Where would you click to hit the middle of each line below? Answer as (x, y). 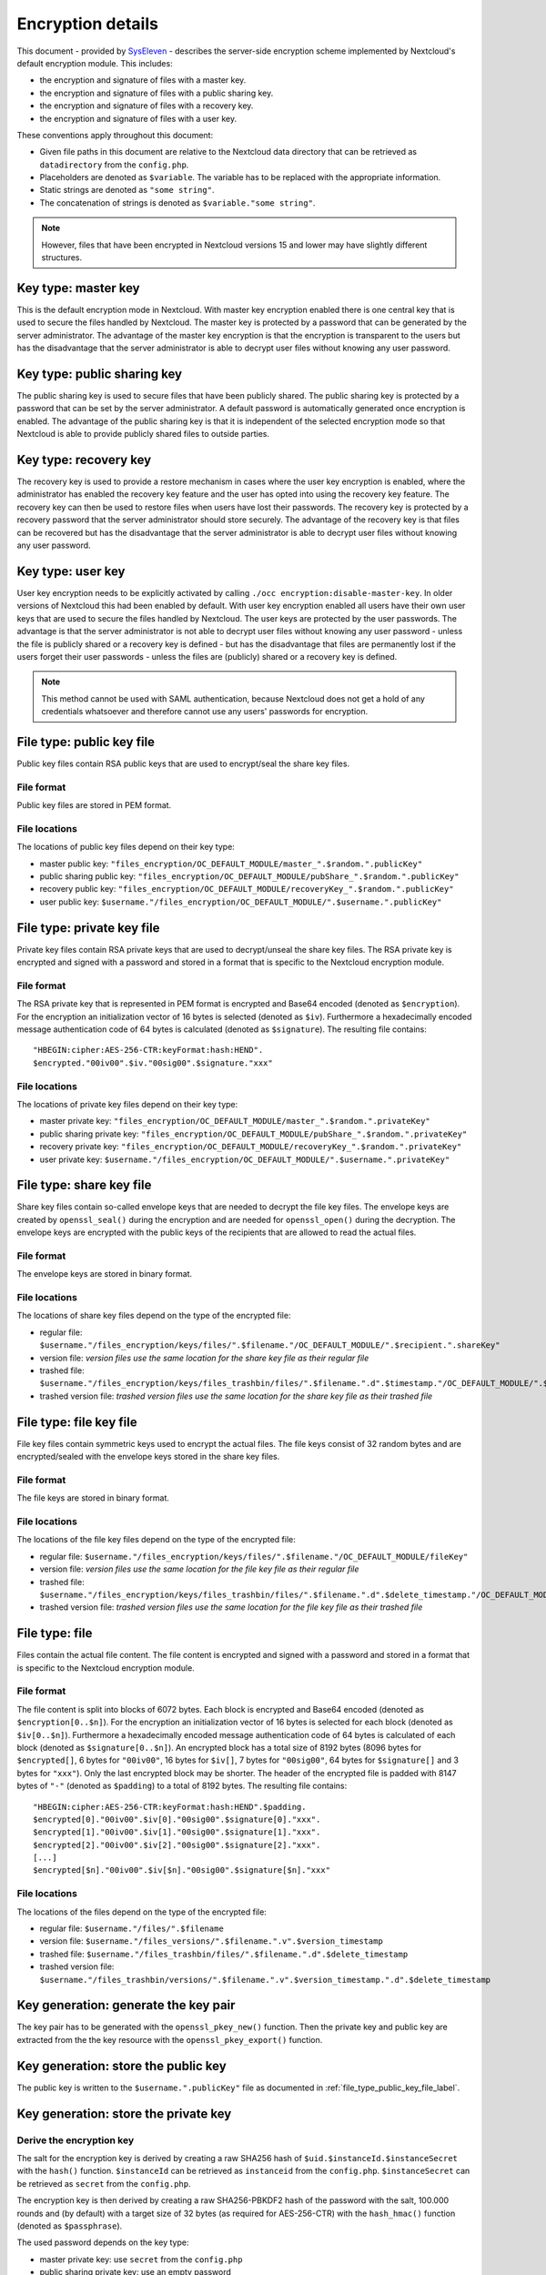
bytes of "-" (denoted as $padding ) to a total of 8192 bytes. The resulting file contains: (182, 1786)
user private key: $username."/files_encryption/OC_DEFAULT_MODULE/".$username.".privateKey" (245, 1159)
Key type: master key (78, 288)
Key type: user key (71, 571)
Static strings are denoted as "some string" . (127, 190)
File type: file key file (77, 1422)
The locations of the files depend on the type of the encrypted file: (142, 1912)
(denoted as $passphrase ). (70, 2226)
